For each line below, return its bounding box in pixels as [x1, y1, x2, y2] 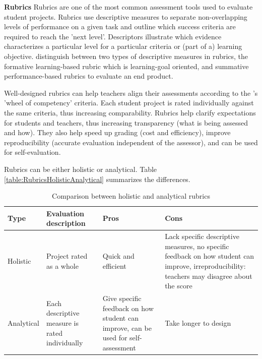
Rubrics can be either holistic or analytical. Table [4, 163, 157, 174]
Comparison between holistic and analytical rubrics [52, 191, 210, 201]
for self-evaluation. [4, 147, 61, 157]
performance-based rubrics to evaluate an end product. [4, 71, 173, 81]
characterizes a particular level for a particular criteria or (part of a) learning [4, 41, 242, 51]
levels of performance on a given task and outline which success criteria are [4, 21, 236, 32]
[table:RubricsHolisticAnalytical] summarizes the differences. [4, 173, 190, 184]
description [46, 218, 86, 228]
